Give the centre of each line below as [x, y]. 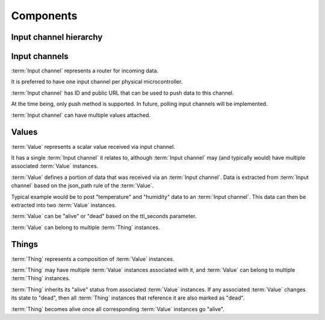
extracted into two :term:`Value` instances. [64, 205]
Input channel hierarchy [57, 37]
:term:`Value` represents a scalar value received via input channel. [93, 146]
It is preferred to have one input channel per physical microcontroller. [97, 82]
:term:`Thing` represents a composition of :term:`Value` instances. [93, 259]
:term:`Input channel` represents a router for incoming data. [85, 71]
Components [44, 16]
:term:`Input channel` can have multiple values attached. [81, 115]
